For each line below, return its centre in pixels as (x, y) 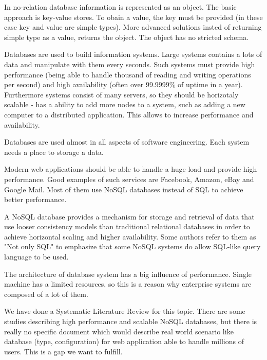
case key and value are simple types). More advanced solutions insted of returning (133, 27)
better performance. (35, 199)
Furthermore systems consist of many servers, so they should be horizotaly (121, 94)
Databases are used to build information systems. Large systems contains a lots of (133, 54)
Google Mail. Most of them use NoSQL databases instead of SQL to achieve (124, 189)
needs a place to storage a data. (54, 152)
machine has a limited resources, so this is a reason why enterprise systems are (128, 284)
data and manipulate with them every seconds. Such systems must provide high (130, 64)
